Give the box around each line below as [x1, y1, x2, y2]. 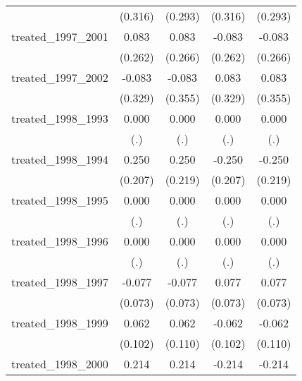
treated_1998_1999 [11, 315, 108, 331]
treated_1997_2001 [11, 28, 108, 44]
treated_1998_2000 [11, 356, 108, 372]
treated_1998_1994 [11, 151, 108, 167]
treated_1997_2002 [11, 69, 108, 85]
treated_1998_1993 [11, 110, 108, 126]
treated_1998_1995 [11, 192, 108, 208]
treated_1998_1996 [11, 233, 108, 249]
